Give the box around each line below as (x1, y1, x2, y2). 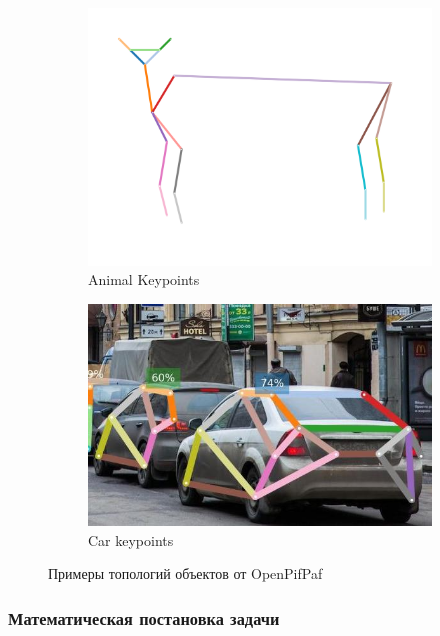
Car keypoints (88, 529, 174, 550)
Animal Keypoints (88, 269, 200, 290)
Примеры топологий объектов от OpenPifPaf (48, 563, 323, 584)
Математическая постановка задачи (8, 605, 280, 630)
